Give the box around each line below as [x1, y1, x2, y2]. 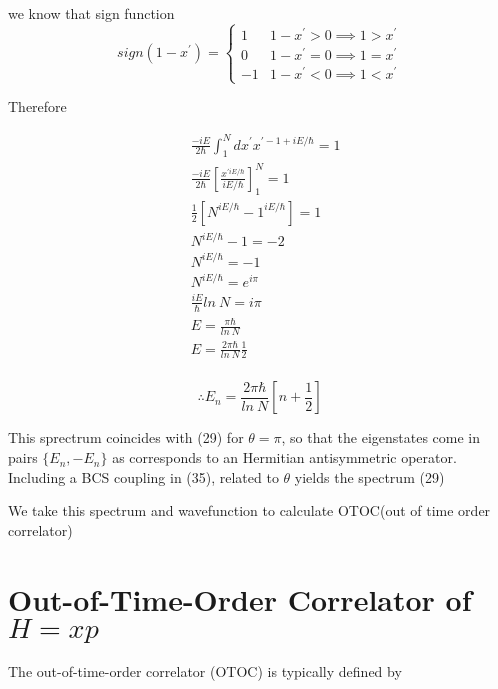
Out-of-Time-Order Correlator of [8, 578, 472, 619]
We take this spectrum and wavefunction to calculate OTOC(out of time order [8, 500, 491, 521]
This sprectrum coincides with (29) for [8, 427, 244, 448]
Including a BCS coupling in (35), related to [8, 466, 279, 487]
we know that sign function [8, 3, 175, 23]
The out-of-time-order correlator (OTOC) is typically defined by [8, 660, 402, 681]
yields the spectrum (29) [294, 466, 445, 487]
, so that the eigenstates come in [281, 427, 481, 448]
